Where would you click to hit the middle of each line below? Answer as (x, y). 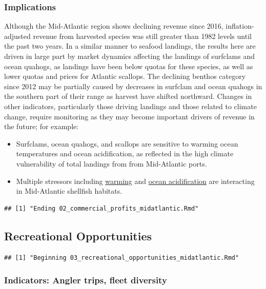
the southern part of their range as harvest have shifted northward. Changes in (128, 96)
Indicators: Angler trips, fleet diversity (86, 280)
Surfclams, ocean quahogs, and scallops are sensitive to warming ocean (127, 143)
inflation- (240, 26)
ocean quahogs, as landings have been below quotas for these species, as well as (129, 66)
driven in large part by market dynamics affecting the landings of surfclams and (129, 56)
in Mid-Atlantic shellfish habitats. (69, 191)
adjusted (17, 36)
